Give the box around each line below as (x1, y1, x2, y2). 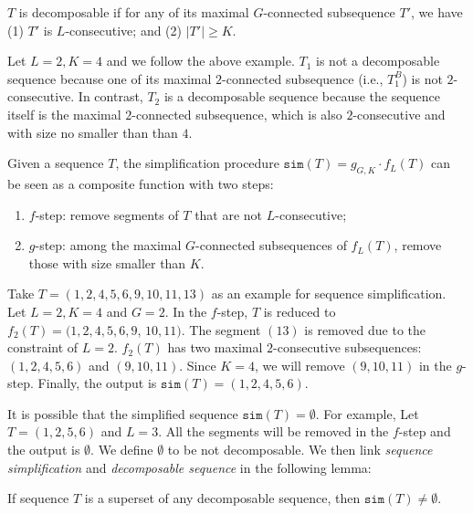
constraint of (7, 338, 79, 357)
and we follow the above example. (106, 51, 295, 70)
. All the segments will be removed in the (158, 422, 389, 441)
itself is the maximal (7, 104, 121, 123)
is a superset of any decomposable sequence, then (84, 488, 361, 508)
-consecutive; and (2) (65, 20, 183, 39)
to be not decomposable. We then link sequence (167, 440, 433, 459)
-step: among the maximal (35, 236, 182, 255)
